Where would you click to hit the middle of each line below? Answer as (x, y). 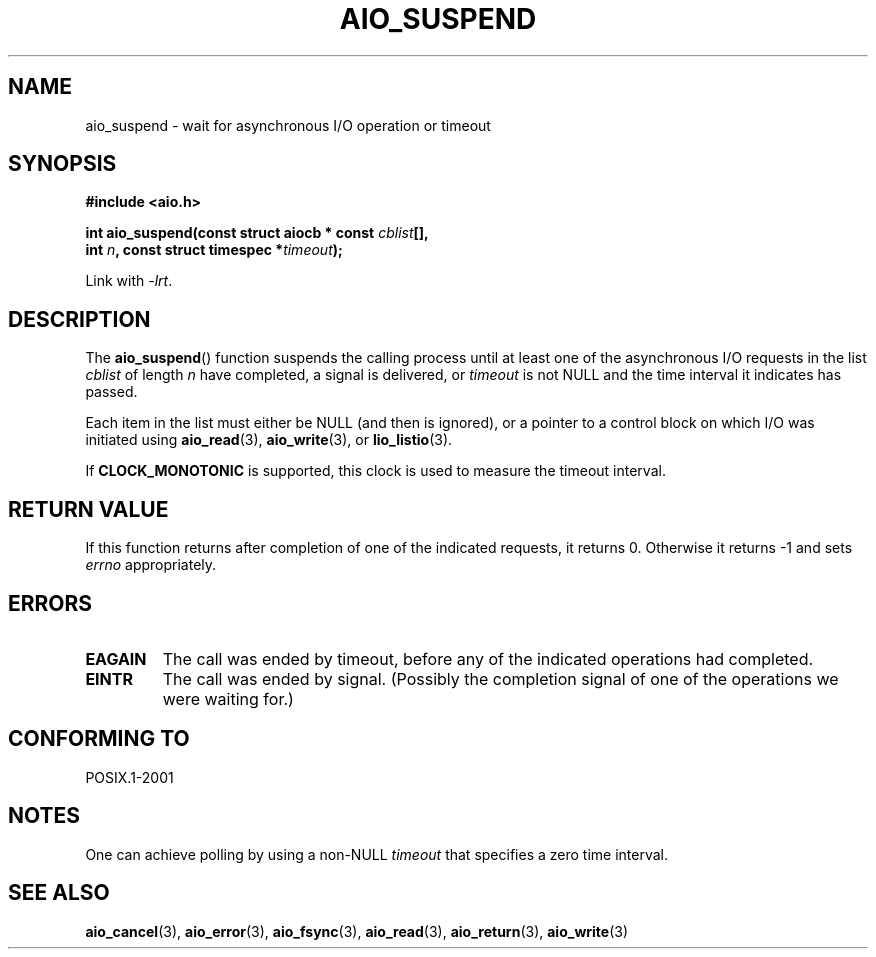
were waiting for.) (228, 698)
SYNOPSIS (62, 164)
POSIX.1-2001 (129, 777)
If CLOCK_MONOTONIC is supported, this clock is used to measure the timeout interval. (375, 471)
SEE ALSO (59, 893)
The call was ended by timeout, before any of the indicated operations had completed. (488, 658)
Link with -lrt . (129, 281)
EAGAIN (116, 658)
